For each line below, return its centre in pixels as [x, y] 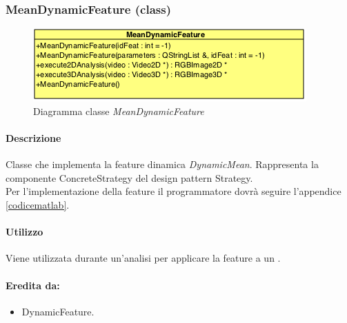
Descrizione [33, 138]
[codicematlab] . [38, 204]
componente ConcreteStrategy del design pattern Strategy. [129, 177]
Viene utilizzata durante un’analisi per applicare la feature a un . [143, 258]
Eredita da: [33, 285]
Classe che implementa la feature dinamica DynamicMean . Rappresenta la [162, 164]
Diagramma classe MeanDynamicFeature [119, 111]
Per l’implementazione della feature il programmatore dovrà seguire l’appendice [173, 191]
